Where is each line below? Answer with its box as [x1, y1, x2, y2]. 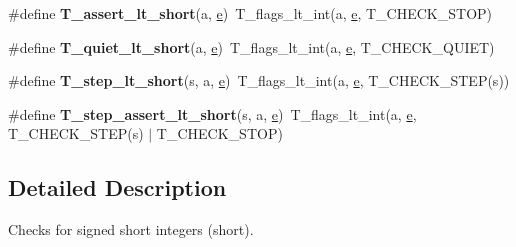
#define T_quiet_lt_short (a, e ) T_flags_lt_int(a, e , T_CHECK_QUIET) [8, 36, 495, 57]
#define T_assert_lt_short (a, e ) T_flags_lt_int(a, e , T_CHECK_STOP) [8, 3, 493, 23]
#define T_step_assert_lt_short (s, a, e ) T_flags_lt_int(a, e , [8, 103, 417, 124]
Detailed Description [8, 172, 227, 203]
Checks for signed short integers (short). [8, 219, 254, 240]
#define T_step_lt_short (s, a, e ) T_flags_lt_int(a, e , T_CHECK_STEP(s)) [8, 70, 510, 91]
